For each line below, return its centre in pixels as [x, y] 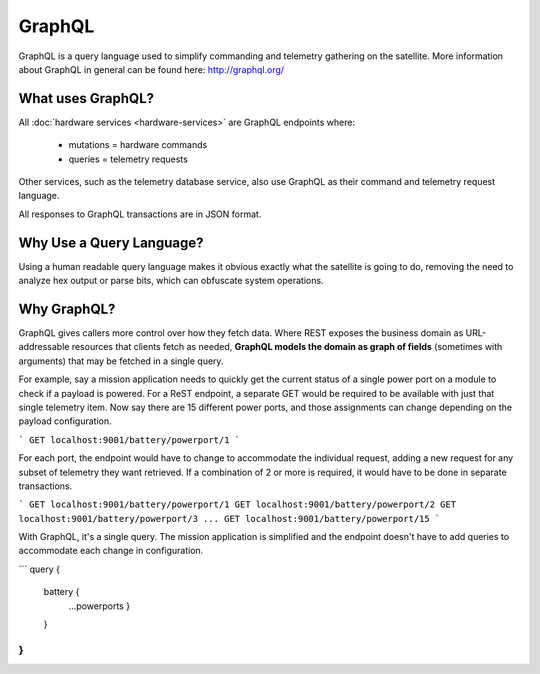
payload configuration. [65, 421]
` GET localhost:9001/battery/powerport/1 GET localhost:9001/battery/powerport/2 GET [237, 504]
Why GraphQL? [67, 308]
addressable [44, 347]
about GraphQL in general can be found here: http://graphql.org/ [151, 69]
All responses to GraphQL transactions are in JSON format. [140, 214]
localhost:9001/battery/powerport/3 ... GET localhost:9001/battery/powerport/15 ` [229, 518]
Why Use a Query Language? [111, 242]
